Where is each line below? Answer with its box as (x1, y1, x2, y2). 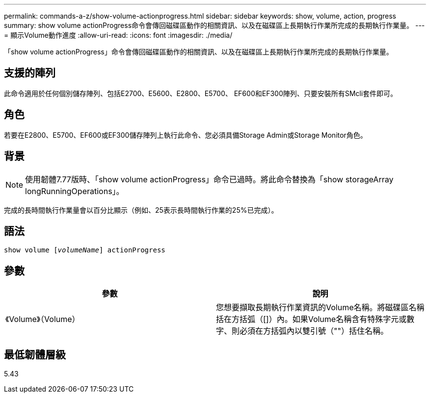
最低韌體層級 (4, 348, 66, 361)
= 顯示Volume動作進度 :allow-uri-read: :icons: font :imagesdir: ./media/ (4, 31, 233, 39)
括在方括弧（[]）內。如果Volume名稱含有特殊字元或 (216, 314, 407, 324)
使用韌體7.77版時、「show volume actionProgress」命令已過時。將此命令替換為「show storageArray (25, 174, 394, 184)
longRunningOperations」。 (25, 186, 124, 196)
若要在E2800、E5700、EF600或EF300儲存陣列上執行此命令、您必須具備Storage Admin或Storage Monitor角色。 (4, 130, 367, 139)
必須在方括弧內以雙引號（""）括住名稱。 (240, 326, 388, 336)
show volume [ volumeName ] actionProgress (4, 246, 165, 254)
